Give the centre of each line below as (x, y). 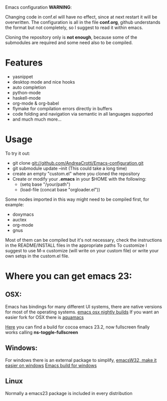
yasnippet (23, 77)
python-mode (26, 93)
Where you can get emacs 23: (69, 276)
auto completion (29, 87)
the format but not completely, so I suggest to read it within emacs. (74, 28)
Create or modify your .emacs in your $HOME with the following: (79, 179)
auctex (19, 219)
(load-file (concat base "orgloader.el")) (60, 189)
